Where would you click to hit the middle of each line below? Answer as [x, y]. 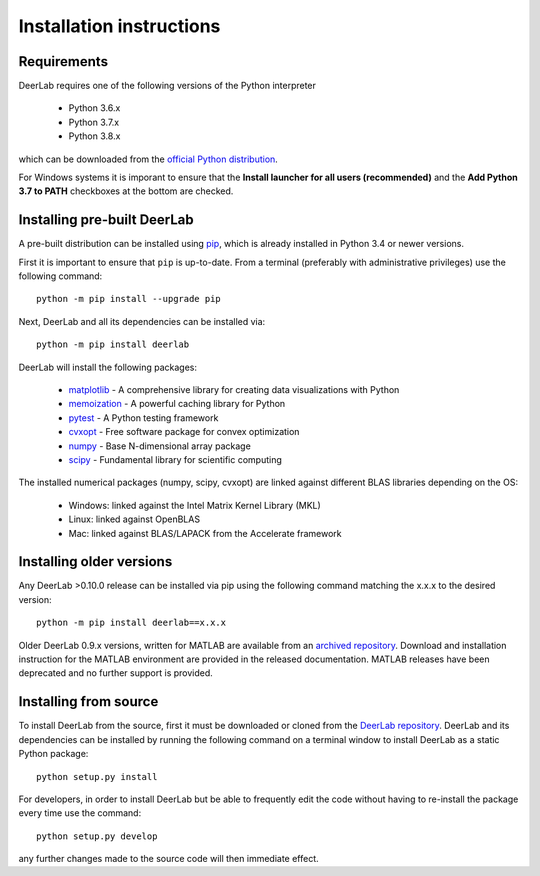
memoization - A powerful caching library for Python [177, 404]
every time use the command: [80, 813]
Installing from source [88, 701]
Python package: [53, 754]
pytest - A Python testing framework [143, 417]
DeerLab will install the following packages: [108, 367]
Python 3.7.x [94, 122]
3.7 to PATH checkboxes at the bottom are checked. [126, 191]
